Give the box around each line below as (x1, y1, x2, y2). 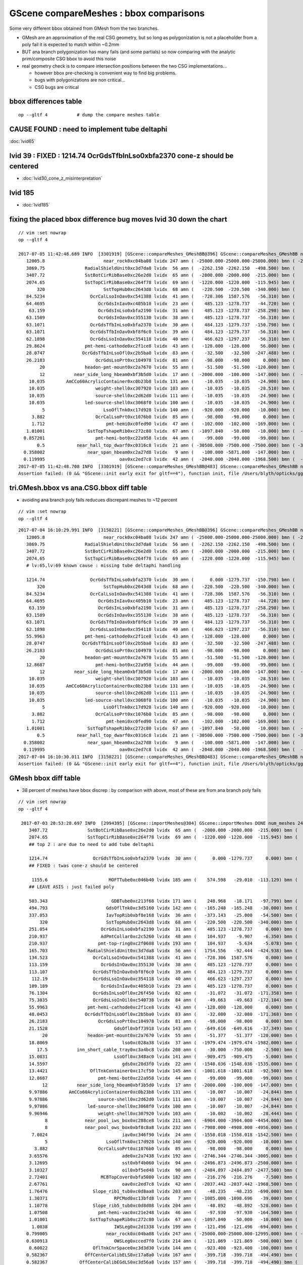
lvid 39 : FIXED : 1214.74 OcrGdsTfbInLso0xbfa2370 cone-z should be (9, 151, 234, 160)
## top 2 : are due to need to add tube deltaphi (28, 841, 154, 847)
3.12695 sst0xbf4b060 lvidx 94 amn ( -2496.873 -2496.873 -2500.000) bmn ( (28, 1160, 298, 1166)
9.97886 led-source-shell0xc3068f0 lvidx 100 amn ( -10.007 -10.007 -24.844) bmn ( (28, 1104, 298, 1109)
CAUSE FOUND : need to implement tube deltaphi (9, 124, 168, 134)
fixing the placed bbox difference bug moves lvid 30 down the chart (9, 215, 227, 224)
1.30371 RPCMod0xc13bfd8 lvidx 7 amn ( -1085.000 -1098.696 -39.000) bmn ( (28, 1196, 298, 1201)
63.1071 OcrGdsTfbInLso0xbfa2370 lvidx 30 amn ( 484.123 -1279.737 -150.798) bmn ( (26, 322, 295, 327)
